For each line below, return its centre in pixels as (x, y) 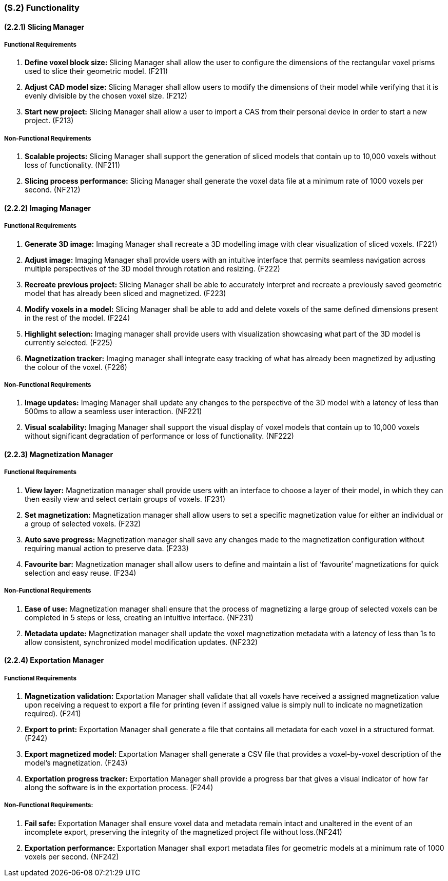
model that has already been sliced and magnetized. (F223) (125, 293)
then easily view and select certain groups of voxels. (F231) (125, 499)
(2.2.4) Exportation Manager (54, 660)
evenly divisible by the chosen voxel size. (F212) (106, 96)
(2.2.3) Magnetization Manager (59, 454)
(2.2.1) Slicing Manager (44, 27)
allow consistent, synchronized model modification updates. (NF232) (141, 642)
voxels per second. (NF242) (72, 856)
